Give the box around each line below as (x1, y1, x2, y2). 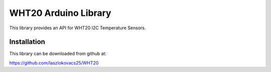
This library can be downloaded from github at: (9, 51, 107, 57)
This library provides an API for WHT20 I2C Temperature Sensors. (9, 25, 146, 31)
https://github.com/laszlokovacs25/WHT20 (9, 60, 99, 66)
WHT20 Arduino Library (9, 7, 111, 18)
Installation (9, 38, 45, 46)
